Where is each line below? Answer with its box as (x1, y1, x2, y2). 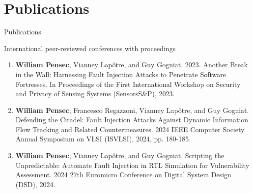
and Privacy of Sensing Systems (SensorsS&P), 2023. (15, 88, 175, 99)
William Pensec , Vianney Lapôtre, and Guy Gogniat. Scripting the (15, 150, 225, 161)
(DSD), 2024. (15, 179, 56, 189)
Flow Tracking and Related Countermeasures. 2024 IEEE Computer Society (15, 124, 245, 134)
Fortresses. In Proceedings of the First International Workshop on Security (15, 79, 241, 89)
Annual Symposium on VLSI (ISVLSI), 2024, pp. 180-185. (15, 134, 191, 144)
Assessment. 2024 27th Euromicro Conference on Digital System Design (15, 169, 231, 180)
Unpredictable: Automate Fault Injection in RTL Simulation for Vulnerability (15, 160, 250, 170)
